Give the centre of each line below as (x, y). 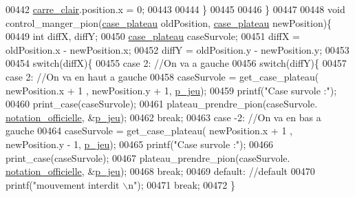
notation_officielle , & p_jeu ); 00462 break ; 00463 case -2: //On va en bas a (163, 117)
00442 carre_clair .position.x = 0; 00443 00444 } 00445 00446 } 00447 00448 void (175, 9)
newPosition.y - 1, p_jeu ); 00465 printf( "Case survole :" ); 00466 (140, 144)
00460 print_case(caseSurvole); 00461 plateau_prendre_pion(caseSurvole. (162, 104)
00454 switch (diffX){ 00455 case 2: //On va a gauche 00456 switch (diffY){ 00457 (176, 63)
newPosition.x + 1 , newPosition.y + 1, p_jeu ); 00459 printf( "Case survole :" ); (171, 90)
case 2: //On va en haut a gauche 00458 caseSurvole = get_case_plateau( (162, 76)
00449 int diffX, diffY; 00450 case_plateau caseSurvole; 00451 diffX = (153, 36)
